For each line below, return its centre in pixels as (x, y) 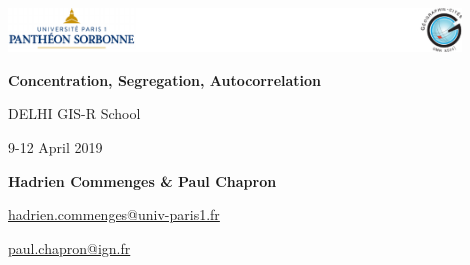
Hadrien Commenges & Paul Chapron (142, 180)
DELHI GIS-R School (74, 113)
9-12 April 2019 (55, 147)
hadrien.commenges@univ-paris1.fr (114, 214)
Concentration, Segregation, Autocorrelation (165, 79)
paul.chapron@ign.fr (69, 247)
